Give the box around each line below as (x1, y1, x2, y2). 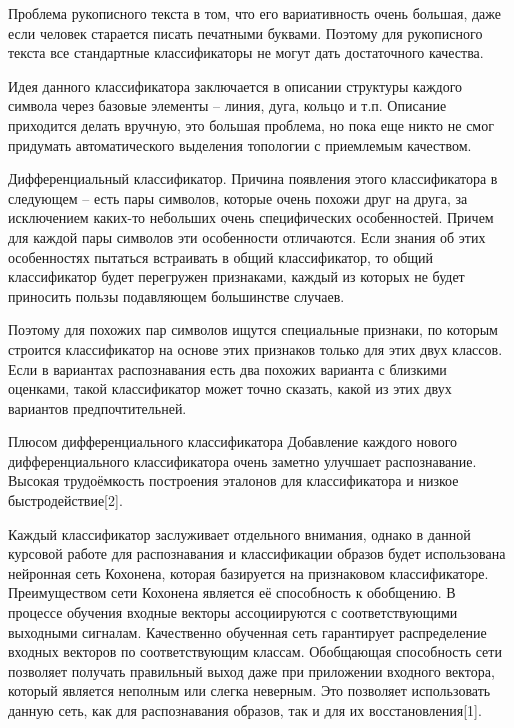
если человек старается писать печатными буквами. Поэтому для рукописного (8, 22, 483, 43)
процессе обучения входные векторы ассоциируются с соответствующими (8, 602, 458, 623)
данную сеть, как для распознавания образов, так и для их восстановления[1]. (8, 700, 482, 720)
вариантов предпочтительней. (8, 397, 187, 418)
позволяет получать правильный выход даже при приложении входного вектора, (8, 660, 495, 681)
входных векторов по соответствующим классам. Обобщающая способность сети (8, 641, 502, 662)
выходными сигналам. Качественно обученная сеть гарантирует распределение (8, 621, 487, 642)
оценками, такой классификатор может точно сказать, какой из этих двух (8, 378, 452, 399)
